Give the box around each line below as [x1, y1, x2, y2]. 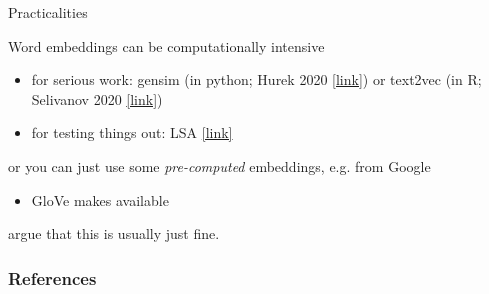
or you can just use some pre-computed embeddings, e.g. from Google [8, 155, 431, 176]
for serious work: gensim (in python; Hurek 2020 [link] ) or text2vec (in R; [31, 69, 482, 90]
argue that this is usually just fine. [8, 223, 220, 244]
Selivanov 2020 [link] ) [31, 88, 163, 109]
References [8, 265, 97, 290]
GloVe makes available [31, 189, 169, 210]
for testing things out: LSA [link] [31, 122, 233, 143]
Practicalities [8, 2, 88, 22]
